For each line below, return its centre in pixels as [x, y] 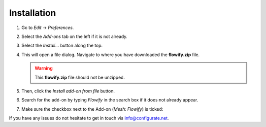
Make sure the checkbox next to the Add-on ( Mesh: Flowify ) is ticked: [92, 109]
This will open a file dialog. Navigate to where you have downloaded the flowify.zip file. [110, 55]
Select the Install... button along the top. [62, 46]
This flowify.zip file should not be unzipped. [80, 77]
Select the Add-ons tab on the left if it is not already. [74, 36]
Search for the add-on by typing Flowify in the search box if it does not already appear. [110, 100]
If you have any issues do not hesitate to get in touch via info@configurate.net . [89, 118]
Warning [44, 68]
